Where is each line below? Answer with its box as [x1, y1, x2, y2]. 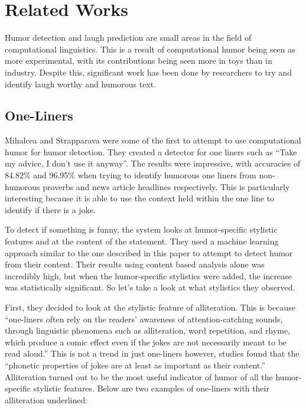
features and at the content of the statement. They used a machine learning [5, 235, 279, 247]
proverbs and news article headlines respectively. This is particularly [43, 180, 290, 192]
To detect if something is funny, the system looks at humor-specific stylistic [5, 223, 278, 236]
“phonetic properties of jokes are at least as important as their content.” [5, 358, 265, 371]
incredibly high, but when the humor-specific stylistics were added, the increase [5, 269, 292, 282]
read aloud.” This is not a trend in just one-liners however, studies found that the [5, 347, 300, 360]
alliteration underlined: [5, 393, 88, 406]
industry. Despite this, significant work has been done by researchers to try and [5, 66, 292, 78]
